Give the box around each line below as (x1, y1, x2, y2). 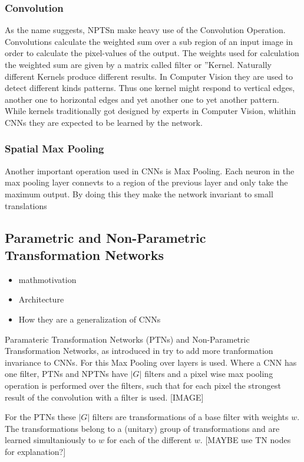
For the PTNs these (5, 411, 76, 423)
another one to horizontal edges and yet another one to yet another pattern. (5, 93, 279, 105)
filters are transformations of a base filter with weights (92, 411, 289, 423)
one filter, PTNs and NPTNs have (5, 367, 128, 380)
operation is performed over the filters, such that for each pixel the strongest (5, 379, 281, 391)
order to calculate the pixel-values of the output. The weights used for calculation (5, 47, 299, 59)
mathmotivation (18, 273, 77, 285)
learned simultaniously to (5, 434, 96, 446)
